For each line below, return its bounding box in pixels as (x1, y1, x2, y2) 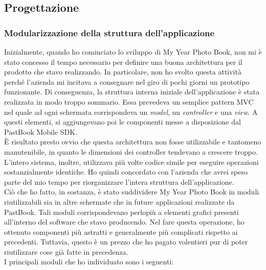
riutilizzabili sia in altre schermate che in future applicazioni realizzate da (4, 196, 235, 207)
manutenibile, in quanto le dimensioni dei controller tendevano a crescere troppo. (4, 146, 258, 157)
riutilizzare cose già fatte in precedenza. (4, 246, 128, 257)
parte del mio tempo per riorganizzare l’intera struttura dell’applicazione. (4, 176, 234, 187)
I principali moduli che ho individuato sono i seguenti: (4, 256, 174, 267)
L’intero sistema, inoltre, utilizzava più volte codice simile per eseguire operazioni (4, 156, 259, 167)
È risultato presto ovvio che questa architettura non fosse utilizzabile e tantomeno (4, 136, 261, 147)
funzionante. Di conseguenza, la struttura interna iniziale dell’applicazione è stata (4, 86, 260, 97)
